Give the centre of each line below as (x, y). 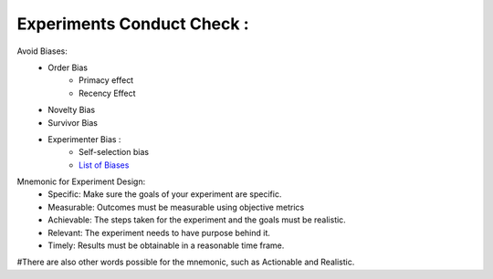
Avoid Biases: (42, 51)
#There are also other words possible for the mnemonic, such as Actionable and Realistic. (186, 262)
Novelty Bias (72, 110)
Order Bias (68, 67)
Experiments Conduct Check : (133, 24)
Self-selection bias (114, 152)
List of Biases (104, 165)
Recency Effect (107, 93)
